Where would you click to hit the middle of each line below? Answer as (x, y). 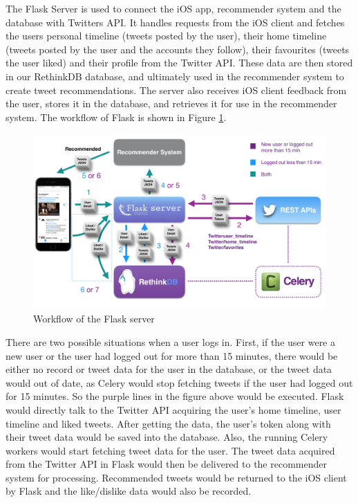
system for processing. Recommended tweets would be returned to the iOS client (176, 477)
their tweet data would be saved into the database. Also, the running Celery (167, 437)
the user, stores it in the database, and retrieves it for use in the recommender (171, 103)
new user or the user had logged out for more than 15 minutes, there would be (172, 355)
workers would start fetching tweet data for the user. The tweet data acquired (170, 450)
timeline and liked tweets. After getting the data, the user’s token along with (168, 423)
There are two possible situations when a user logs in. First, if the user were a (170, 341)
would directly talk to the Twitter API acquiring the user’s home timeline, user (173, 409)
